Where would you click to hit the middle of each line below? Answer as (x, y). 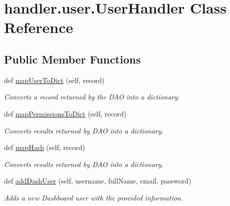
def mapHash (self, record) (45, 147)
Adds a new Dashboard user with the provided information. (94, 197)
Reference (39, 27)
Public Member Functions (72, 59)
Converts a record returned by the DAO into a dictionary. (92, 97)
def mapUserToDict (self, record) (54, 80)
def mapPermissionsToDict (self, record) (65, 113)
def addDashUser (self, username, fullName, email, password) (98, 181)
